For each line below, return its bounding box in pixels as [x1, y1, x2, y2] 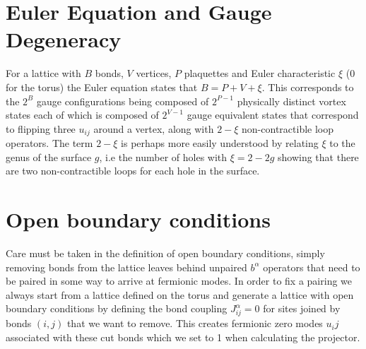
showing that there [277, 149, 359, 164]
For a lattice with [6, 66, 81, 81]
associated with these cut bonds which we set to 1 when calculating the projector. [6, 329, 360, 344]
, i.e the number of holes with [99, 149, 228, 164]
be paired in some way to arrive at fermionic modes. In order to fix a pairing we [6, 273, 353, 288]
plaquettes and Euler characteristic [184, 66, 336, 81]
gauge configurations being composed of [36, 93, 209, 108]
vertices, [136, 66, 172, 81]
